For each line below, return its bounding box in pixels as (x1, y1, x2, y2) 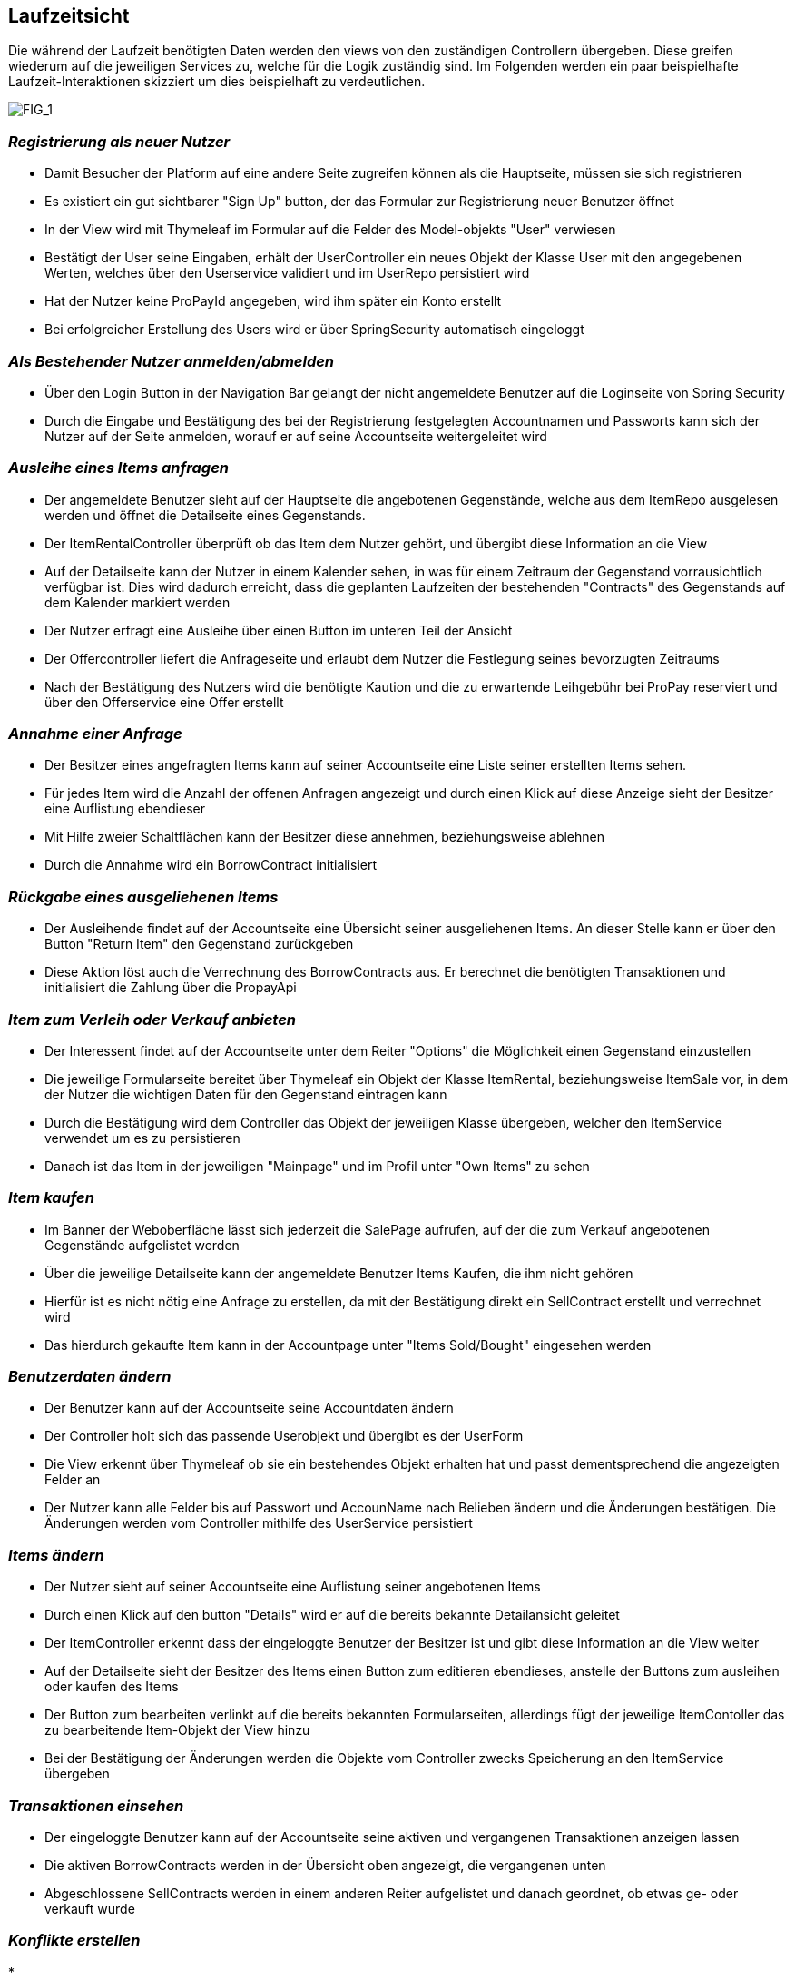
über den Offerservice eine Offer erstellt (44, 694, 284, 710)
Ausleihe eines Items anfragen (8, 458, 230, 478)
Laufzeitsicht (8, 5, 130, 27)
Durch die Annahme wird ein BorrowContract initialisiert (44, 857, 378, 873)
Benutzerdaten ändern (8, 1367, 172, 1386)
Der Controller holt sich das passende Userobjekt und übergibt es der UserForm (44, 1428, 524, 1444)
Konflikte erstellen (8, 1931, 141, 1950)
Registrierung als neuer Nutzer (8, 132, 231, 151)
